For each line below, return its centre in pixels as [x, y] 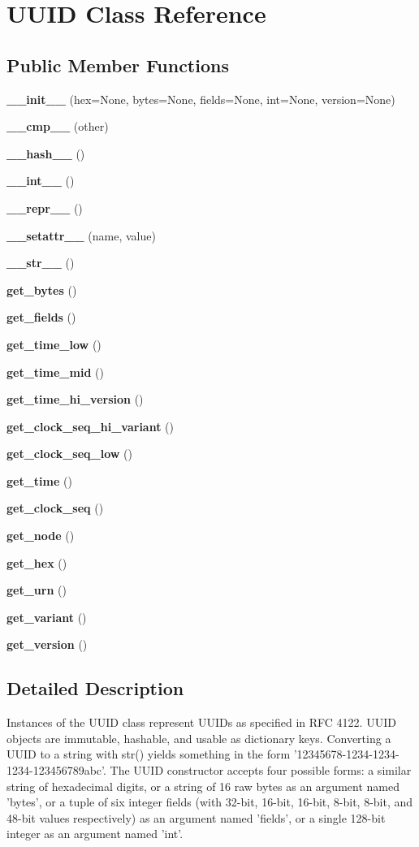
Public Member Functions [118, 65]
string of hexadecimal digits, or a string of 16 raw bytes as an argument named [203, 786]
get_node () [41, 536]
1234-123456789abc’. [56, 770]
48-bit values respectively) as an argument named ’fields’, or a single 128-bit [196, 817]
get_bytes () [42, 290]
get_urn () [37, 590]
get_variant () [47, 617]
